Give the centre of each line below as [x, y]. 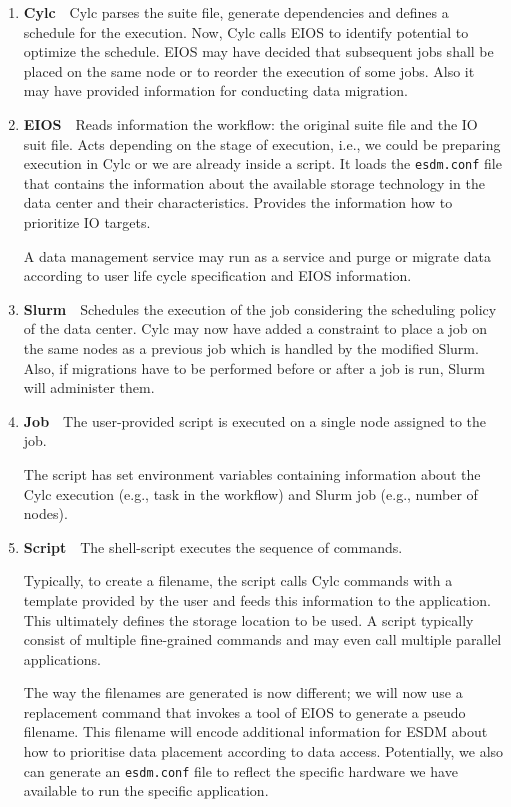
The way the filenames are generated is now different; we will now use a [243, 692]
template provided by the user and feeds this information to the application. [257, 599]
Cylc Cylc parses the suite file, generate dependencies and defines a [236, 12]
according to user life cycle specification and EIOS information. [217, 275]
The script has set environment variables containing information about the [252, 473]
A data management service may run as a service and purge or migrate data [257, 255]
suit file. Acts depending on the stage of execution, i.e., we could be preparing [262, 143]
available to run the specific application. [146, 790]
